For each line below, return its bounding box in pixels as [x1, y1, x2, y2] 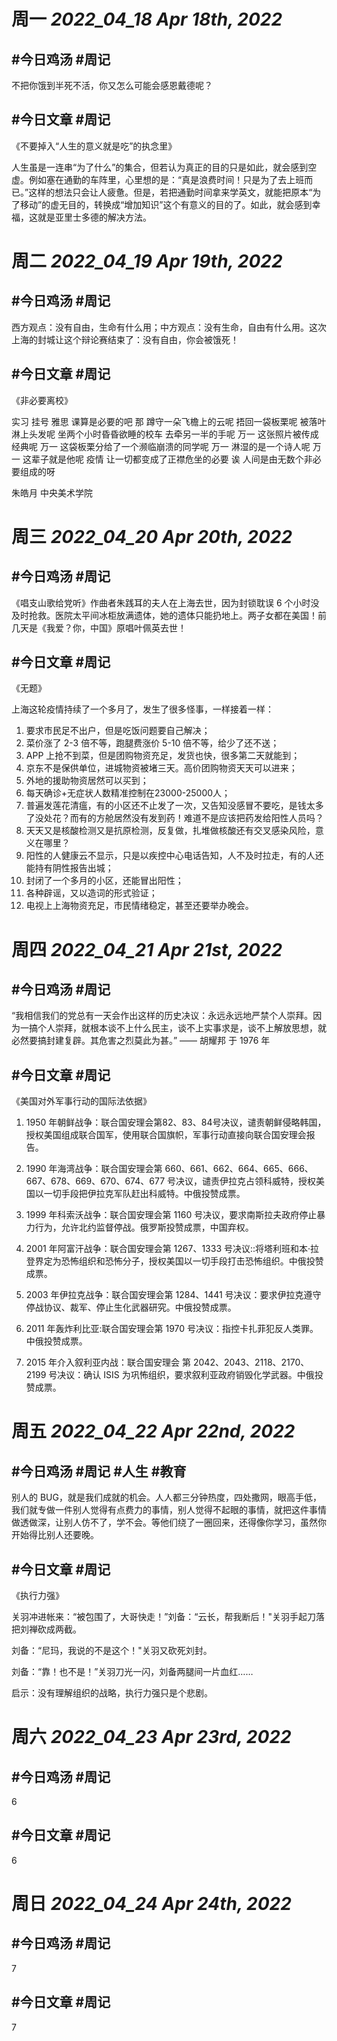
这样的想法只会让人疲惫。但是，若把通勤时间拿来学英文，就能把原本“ [28, 186, 313, 198]
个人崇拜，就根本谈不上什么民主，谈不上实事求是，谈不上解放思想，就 [37, 1022, 327, 1034]
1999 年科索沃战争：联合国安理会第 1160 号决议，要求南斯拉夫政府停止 [25, 1209, 318, 1221]
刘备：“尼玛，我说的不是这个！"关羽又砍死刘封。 [11, 1645, 213, 1657]
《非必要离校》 [11, 394, 73, 406]
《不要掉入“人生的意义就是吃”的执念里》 [11, 140, 178, 152]
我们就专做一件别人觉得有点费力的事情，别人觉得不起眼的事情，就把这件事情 [11, 1504, 327, 1516]
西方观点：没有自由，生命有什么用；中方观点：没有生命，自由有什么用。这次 [11, 321, 327, 333]
